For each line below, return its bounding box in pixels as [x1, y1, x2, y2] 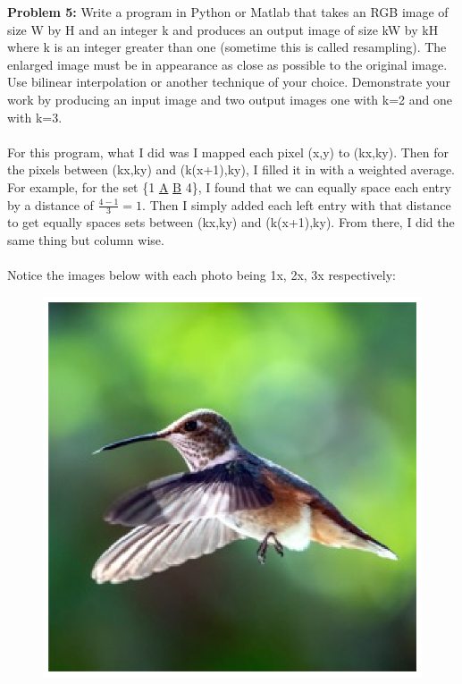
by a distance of [7, 195, 94, 214]
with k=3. [7, 107, 63, 126]
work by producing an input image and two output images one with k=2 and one [7, 89, 452, 108]
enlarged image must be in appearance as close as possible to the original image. [7, 55, 448, 73]
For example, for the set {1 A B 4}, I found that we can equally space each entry [7, 177, 451, 196]
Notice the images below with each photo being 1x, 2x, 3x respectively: [7, 266, 396, 284]
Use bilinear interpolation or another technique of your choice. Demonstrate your [7, 72, 451, 91]
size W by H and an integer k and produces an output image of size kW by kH [7, 20, 439, 38]
